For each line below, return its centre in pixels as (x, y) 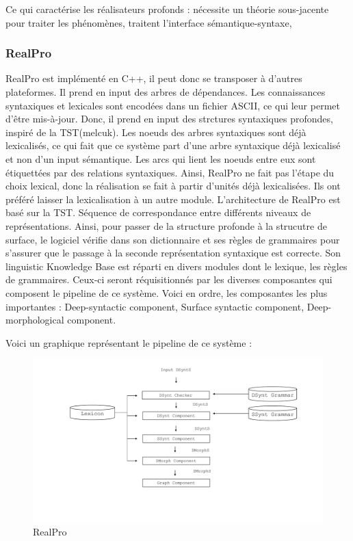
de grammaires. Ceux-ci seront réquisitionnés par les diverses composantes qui (169, 279)
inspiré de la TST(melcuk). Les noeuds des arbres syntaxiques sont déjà (156, 132)
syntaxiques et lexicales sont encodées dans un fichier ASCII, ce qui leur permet (173, 105)
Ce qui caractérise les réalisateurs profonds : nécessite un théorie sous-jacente (167, 9)
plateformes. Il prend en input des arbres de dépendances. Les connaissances (166, 92)
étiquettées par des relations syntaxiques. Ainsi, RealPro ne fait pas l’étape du (170, 172)
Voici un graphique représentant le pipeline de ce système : (129, 342)
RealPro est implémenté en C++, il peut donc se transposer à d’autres (154, 78)
